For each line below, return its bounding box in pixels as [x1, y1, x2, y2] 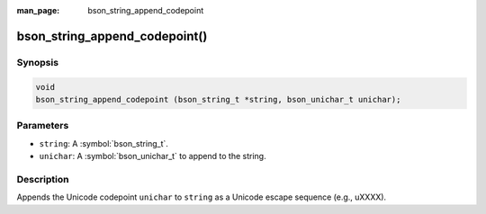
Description [16, 173, 69, 185]
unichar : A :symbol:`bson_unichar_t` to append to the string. [39, 151, 266, 162]
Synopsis [16, 56, 58, 68]
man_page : [16, 5, 60, 15]
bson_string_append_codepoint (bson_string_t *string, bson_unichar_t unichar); [35, 94, 401, 104]
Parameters [16, 120, 69, 132]
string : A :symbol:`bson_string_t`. [39, 138, 168, 148]
